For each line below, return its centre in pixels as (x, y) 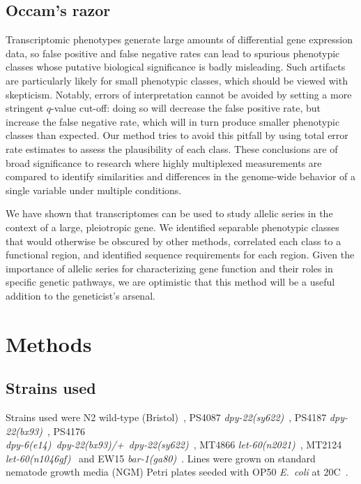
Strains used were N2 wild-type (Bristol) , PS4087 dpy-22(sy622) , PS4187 (166, 417)
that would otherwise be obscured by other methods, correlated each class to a (174, 241)
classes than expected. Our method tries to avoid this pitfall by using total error (177, 135)
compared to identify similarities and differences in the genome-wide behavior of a (181, 176)
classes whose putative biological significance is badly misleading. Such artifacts (176, 67)
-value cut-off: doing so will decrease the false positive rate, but (186, 108)
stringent (25, 108)
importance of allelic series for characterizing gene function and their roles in (169, 268)
